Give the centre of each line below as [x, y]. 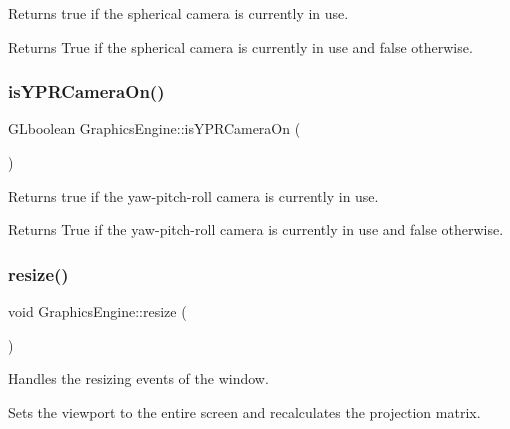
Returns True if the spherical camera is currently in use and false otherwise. [240, 46]
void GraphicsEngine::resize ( [97, 311]
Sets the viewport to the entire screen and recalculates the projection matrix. [244, 411]
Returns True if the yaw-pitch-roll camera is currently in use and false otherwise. [256, 229]
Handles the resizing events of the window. [138, 378]
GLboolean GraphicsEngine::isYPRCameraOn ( [154, 128]
